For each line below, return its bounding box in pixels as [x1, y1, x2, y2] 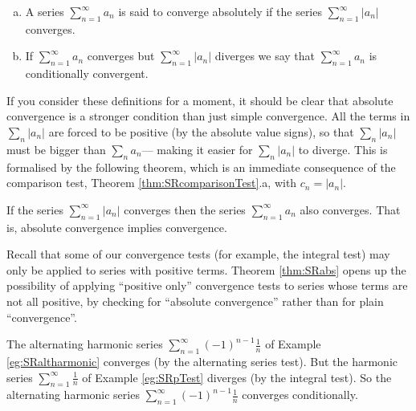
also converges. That [300, 201, 401, 218]
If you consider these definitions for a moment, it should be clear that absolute [6, 92, 394, 108]
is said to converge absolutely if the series [118, 3, 322, 19]
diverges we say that [214, 47, 316, 64]
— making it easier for [141, 140, 253, 157]
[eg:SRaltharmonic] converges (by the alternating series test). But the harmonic [6, 352, 398, 369]
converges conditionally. [242, 386, 358, 403]
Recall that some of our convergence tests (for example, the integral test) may [6, 246, 390, 262]
